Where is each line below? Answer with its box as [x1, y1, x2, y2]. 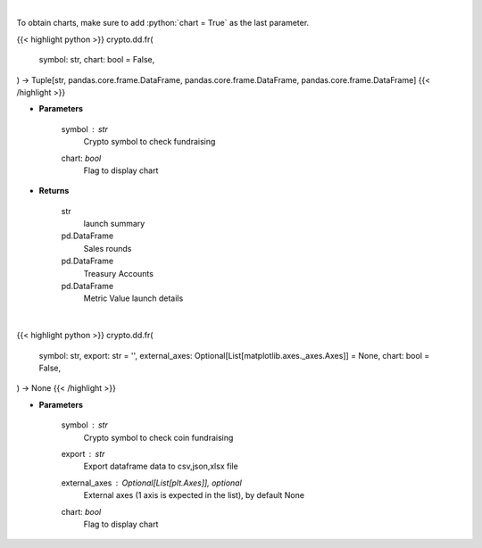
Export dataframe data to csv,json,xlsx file [83, 461, 238, 472]
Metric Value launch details [83, 293, 184, 303]
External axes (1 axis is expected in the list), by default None [83, 490, 305, 501]
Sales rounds [83, 243, 132, 253]
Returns [38, 186, 70, 196]
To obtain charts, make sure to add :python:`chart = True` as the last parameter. [16, 18, 310, 29]
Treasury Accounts [83, 268, 154, 278]
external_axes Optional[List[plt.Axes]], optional [61, 477, 243, 488]
